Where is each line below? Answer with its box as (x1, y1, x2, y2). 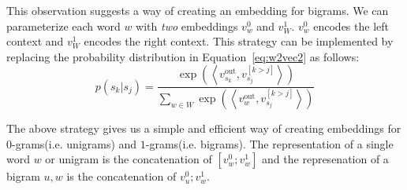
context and (6, 33, 64, 49)
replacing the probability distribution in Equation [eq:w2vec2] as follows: (6, 48, 360, 64)
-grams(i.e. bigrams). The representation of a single (145, 135, 394, 152)
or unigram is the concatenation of (45, 151, 212, 167)
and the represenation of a (262, 151, 389, 167)
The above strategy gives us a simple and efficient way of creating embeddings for (6, 120, 401, 137)
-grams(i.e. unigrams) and (12, 135, 137, 152)
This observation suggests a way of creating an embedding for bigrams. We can (6, 2, 389, 18)
